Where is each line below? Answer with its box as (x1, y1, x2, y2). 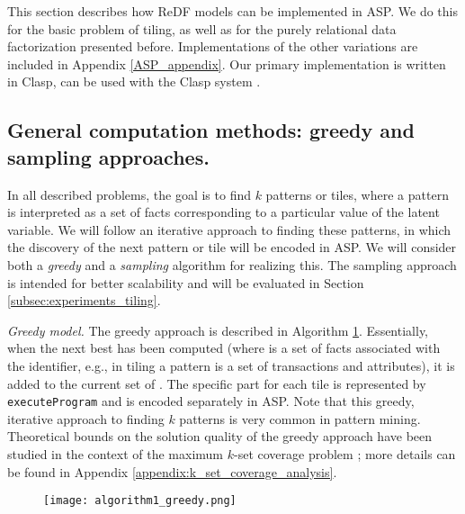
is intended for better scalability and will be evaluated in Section (7, 273, 364, 292)
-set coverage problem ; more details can (233, 444, 456, 463)
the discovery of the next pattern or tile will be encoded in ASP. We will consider (7, 238, 457, 257)
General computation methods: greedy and (7, 116, 415, 144)
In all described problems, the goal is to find (7, 185, 251, 203)
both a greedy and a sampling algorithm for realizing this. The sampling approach (7, 255, 457, 274)
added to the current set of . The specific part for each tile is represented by (7, 374, 426, 392)
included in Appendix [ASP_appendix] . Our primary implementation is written (7, 54, 446, 73)
